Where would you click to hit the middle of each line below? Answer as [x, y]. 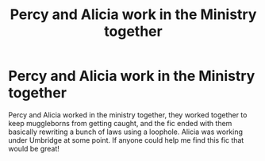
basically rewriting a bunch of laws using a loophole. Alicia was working [126, 132]
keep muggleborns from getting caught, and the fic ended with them [120, 123]
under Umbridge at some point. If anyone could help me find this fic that [126, 140]
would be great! [34, 148]
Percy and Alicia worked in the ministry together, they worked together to [128, 115]
